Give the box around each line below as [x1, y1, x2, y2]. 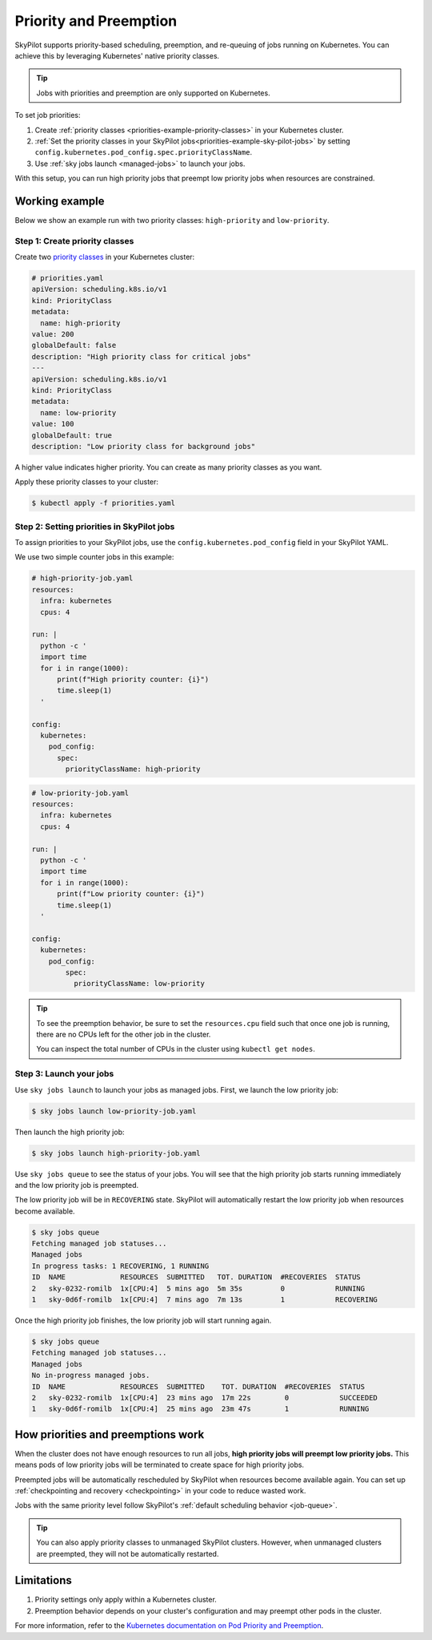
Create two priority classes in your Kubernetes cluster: [14, 252, 195, 262]
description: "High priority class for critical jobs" [31, 352, 251, 361]
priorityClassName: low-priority [73, 979, 206, 988]
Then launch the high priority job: [14, 1127, 125, 1137]
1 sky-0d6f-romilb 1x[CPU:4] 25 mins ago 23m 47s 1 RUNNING [31, 1404, 370, 1414]
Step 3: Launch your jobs [14, 1068, 114, 1080]
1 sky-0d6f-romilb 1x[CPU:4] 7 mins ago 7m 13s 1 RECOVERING [31, 1295, 378, 1304]
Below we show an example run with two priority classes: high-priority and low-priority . [14, 215, 330, 224]
